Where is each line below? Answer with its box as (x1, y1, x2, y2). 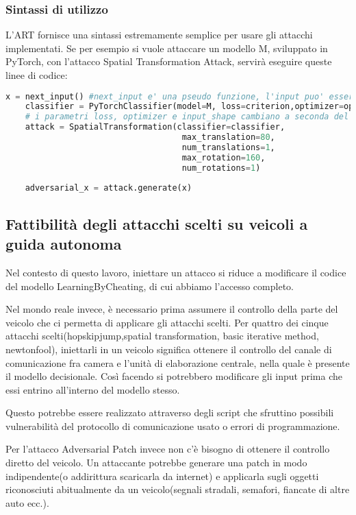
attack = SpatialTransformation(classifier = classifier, (25, 122, 285, 132)
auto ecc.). (5, 495, 49, 510)
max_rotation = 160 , (181, 152, 266, 163)
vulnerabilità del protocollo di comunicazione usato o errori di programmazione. (5, 418, 340, 433)
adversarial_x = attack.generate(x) (25, 183, 192, 193)
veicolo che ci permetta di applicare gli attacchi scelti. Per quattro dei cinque (5, 315, 329, 329)
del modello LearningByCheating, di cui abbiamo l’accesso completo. (5, 278, 294, 293)
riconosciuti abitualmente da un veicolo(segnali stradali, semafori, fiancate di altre (5, 482, 350, 496)
